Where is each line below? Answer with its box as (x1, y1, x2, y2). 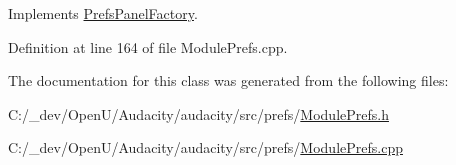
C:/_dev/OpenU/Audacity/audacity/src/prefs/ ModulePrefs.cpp (8, 137, 403, 158)
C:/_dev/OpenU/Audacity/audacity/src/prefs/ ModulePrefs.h (8, 103, 389, 124)
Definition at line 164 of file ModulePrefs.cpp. (8, 36, 288, 57)
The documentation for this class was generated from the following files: (8, 70, 449, 91)
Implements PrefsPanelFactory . (8, 3, 198, 23)
